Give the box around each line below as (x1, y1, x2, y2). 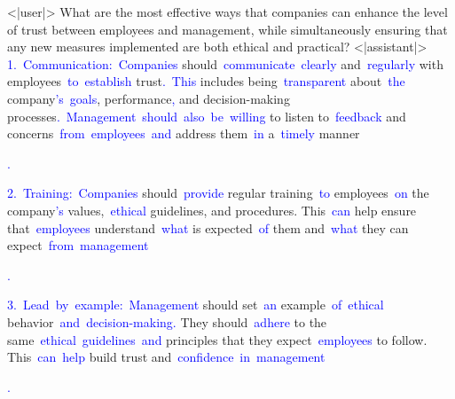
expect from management (7, 236, 149, 254)
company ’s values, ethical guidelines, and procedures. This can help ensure (7, 200, 417, 219)
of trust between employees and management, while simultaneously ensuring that (7, 20, 448, 38)
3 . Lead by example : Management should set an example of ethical (7, 295, 384, 314)
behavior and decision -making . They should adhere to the (7, 312, 327, 331)
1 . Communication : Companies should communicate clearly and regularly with (7, 54, 443, 73)
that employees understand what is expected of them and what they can (7, 218, 409, 237)
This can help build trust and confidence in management (7, 348, 326, 366)
